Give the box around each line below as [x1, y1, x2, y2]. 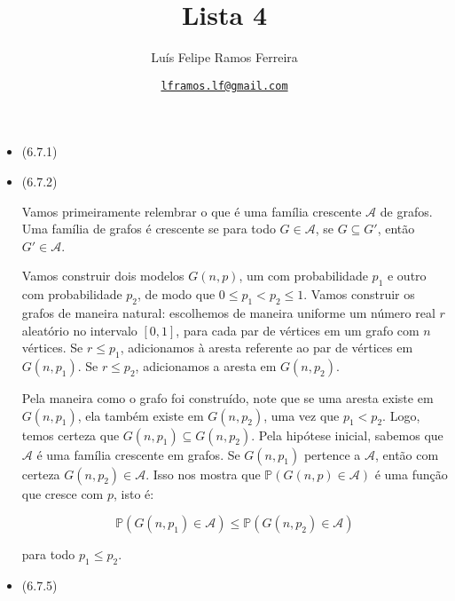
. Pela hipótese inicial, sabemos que [251, 425, 443, 444]
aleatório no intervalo [21, 320, 137, 339]
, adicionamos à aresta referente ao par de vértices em [120, 338, 413, 357]
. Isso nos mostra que [145, 464, 261, 483]
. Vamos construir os [303, 285, 415, 304]
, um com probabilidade [239, 266, 368, 285]
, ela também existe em [77, 406, 204, 424]
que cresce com [21, 484, 104, 502]
